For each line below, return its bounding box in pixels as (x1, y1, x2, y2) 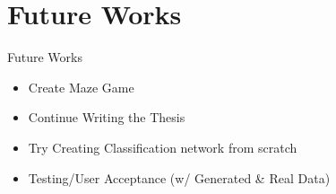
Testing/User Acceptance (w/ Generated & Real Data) (28, 168, 331, 187)
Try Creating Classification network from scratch (28, 137, 297, 156)
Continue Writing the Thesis (28, 108, 185, 127)
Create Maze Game (28, 77, 134, 96)
